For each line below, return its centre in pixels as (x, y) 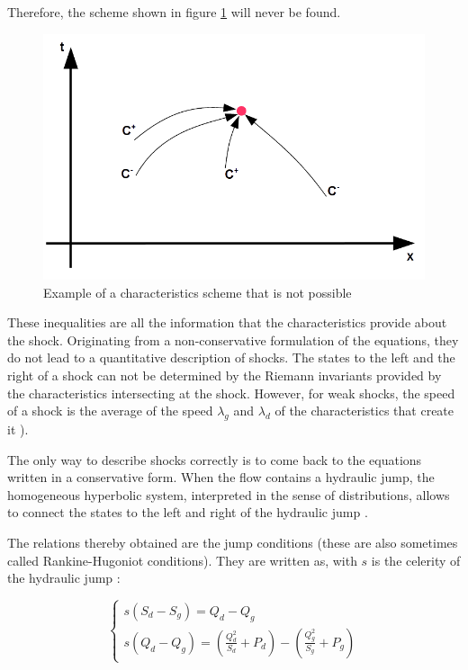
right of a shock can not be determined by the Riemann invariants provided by (225, 375)
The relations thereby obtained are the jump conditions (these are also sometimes (233, 542)
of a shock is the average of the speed (110, 411)
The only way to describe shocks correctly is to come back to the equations (215, 459)
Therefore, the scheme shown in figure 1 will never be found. (174, 12)
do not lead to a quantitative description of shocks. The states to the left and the (231, 357)
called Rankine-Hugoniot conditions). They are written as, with (182, 560)
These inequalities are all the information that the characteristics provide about (227, 322)
